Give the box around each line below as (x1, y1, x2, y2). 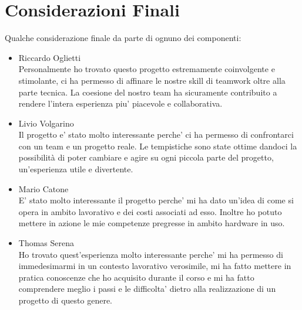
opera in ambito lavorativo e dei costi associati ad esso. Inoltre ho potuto (18, 205, 282, 217)
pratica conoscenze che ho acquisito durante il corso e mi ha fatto (18, 271, 254, 283)
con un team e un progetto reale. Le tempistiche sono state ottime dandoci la (18, 139, 297, 152)
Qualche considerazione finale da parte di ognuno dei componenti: (5, 32, 241, 44)
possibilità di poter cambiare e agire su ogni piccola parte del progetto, (18, 151, 274, 163)
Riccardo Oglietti (18, 51, 81, 63)
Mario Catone (18, 182, 69, 195)
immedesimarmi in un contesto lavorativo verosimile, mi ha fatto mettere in (18, 260, 291, 272)
